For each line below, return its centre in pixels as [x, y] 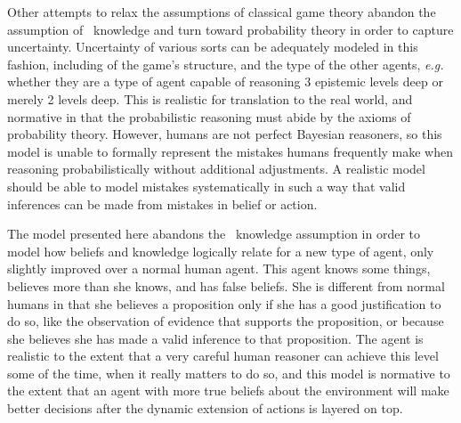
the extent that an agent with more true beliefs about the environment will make [228, 390]
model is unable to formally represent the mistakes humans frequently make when [230, 151]
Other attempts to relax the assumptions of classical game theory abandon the [222, 12]
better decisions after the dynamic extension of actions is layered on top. [205, 408]
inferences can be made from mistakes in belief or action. [162, 203]
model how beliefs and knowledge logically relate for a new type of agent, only [221, 251]
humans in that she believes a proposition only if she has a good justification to [224, 303]
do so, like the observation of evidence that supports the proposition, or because [226, 321]
